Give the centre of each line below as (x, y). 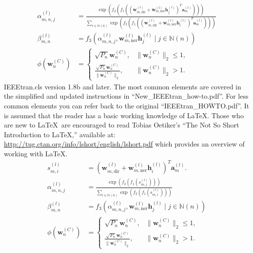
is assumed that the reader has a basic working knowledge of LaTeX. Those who (124, 115)
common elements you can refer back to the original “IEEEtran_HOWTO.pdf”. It (127, 106)
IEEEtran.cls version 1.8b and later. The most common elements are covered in (123, 86)
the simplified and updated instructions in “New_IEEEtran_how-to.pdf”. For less (126, 96)
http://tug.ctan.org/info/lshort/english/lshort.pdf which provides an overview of (124, 144)
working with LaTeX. (36, 154)
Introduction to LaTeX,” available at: (60, 134)
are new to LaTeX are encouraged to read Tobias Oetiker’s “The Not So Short (122, 125)
